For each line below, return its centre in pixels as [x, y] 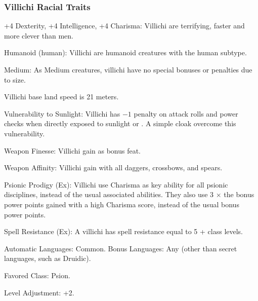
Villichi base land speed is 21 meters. [61, 97]
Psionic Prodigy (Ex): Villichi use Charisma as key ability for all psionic [116, 184]
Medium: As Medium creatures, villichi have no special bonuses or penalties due [128, 69]
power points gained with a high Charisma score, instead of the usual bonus [122, 204]
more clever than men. [39, 35]
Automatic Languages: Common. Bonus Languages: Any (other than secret [121, 248]
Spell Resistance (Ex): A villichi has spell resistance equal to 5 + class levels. [124, 231]
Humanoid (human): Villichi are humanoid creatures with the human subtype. [125, 52]
